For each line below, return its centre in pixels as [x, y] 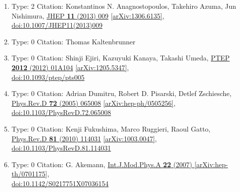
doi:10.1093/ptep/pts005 [48, 77]
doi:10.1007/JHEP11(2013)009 [57, 25]
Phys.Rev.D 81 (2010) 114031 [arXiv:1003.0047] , [84, 138]
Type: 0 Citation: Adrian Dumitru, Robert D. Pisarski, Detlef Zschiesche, [121, 93]
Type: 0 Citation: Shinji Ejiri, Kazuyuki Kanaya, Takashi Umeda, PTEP [120, 58]
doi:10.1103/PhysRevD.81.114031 [61, 148]
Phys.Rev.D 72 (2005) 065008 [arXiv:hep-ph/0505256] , [93, 103]
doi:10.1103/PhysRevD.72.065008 [61, 112]
